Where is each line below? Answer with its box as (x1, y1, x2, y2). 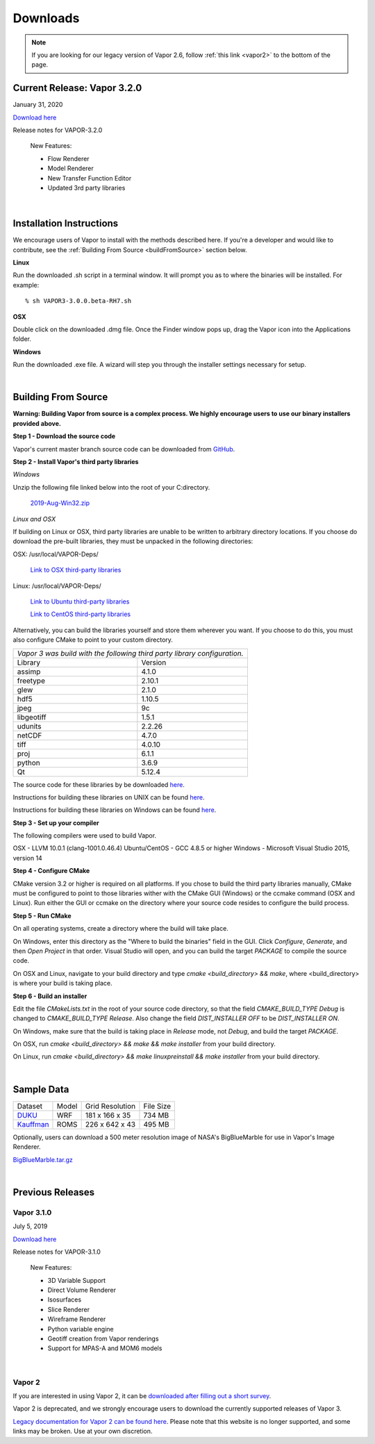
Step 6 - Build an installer (12, 992, 87, 1000)
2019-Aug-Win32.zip (30, 499, 90, 507)
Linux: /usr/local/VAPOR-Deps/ (12, 581, 101, 590)
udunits (17, 721, 42, 731)
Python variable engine (47, 1325, 114, 1333)
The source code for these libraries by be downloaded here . (12, 780, 185, 788)
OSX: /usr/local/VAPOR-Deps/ (12, 549, 99, 558)
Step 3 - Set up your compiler (12, 818, 100, 827)
